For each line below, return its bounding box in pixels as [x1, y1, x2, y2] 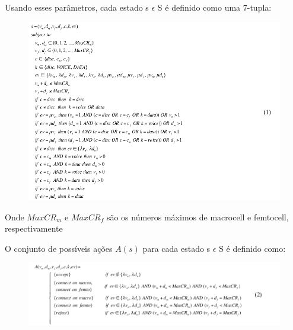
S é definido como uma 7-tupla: [157, 1, 272, 13]
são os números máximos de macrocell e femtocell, [106, 210, 289, 223]
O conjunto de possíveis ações [5, 242, 113, 254]
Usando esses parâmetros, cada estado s [5, 1, 149, 13]
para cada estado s [142, 242, 211, 254]
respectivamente [5, 222, 63, 235]
